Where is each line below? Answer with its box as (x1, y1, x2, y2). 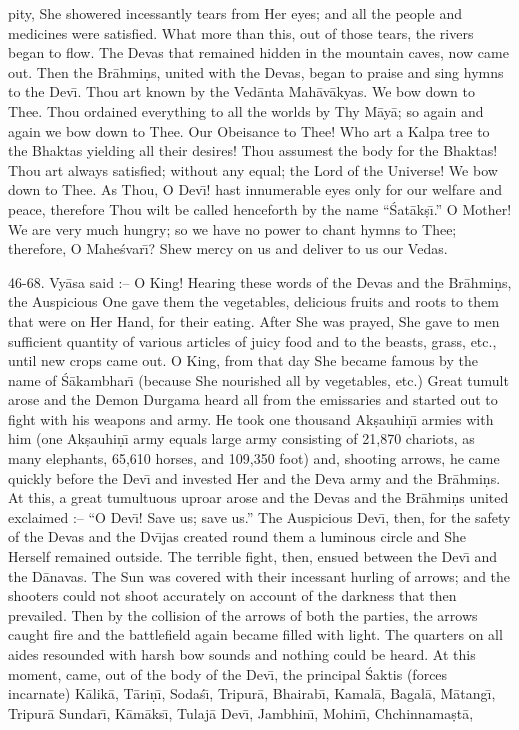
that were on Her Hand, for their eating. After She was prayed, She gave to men (8, 310, 500, 331)
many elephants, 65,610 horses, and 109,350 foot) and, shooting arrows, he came (8, 448, 500, 469)
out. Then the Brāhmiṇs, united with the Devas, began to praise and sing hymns (8, 61, 504, 82)
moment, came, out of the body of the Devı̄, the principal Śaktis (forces (8, 663, 448, 684)
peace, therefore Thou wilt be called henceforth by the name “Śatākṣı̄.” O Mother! (8, 198, 512, 219)
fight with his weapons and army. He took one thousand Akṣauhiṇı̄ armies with (8, 408, 494, 429)
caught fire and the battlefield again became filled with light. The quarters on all (8, 624, 503, 645)
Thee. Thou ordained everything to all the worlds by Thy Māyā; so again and (8, 100, 484, 121)
